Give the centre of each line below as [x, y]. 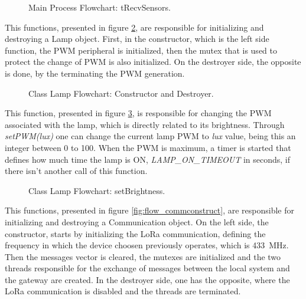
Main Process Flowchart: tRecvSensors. [100, 7]
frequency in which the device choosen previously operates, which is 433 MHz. [147, 245]
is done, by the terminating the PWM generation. [95, 73]
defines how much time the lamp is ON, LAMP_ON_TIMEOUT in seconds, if [148, 159]
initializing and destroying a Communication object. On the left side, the [137, 221]
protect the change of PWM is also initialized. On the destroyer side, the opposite [153, 62]
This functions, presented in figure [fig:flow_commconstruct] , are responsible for [149, 210]
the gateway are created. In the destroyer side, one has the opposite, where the [147, 279]
